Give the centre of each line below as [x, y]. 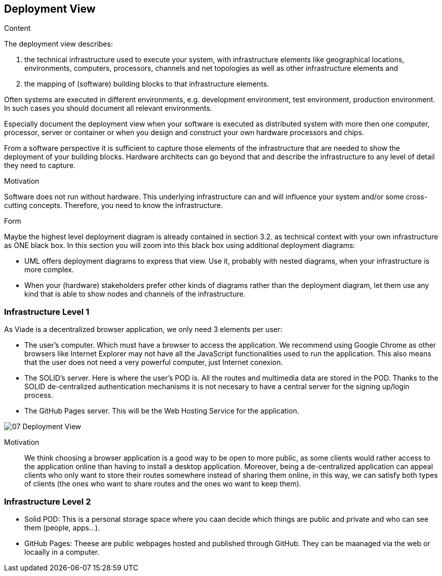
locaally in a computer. [62, 552]
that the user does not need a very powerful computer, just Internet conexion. [154, 362]
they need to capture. [40, 166]
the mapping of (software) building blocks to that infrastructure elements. [147, 84]
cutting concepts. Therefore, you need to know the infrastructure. [113, 205]
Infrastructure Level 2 [48, 501]
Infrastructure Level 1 [47, 312]
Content [17, 28]
